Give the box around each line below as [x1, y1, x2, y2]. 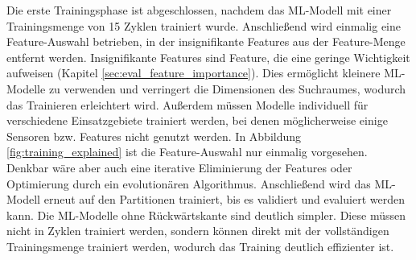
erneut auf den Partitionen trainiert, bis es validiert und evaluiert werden [43, 191, 405, 208]
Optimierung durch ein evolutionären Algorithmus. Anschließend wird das [6, 175, 371, 192]
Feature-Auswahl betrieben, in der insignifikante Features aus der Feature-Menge [6, 33, 406, 50]
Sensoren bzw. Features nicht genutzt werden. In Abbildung [6, 127, 302, 144]
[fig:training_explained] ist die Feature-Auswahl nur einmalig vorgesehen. [6, 143, 368, 160]
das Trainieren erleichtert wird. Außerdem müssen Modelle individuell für [6, 96, 369, 113]
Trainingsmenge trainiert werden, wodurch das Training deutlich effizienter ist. [6, 237, 394, 254]
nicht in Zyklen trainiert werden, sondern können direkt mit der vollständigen [6, 222, 389, 239]
